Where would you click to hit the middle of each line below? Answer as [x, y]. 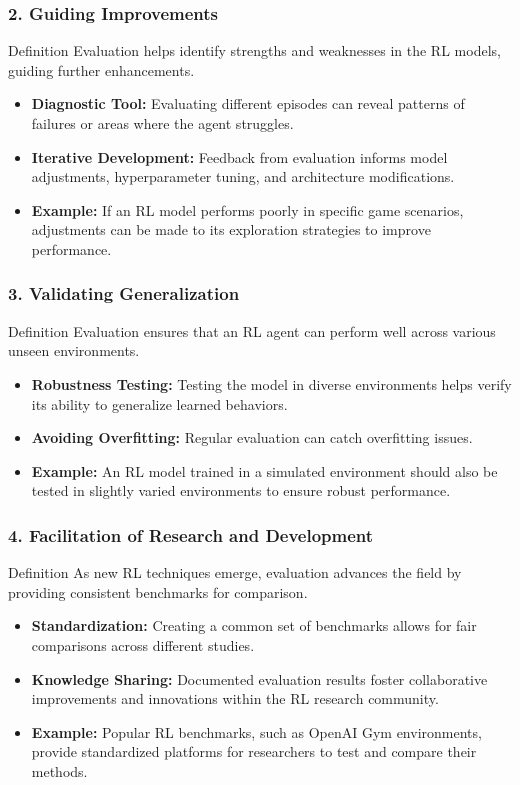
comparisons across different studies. [143, 644]
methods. [59, 770]
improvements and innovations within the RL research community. [235, 698]
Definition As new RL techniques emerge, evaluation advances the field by [235, 572]
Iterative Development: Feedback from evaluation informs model [239, 156]
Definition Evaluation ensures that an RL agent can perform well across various [252, 330]
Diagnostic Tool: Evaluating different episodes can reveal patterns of [248, 103]
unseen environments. [74, 350]
